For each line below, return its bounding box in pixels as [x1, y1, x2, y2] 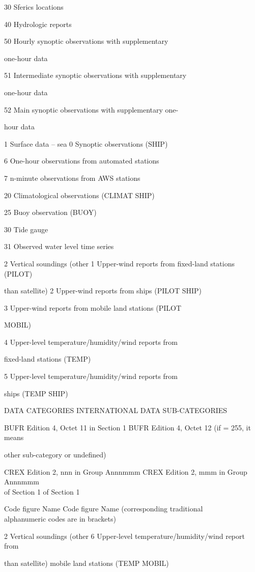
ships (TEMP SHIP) [4, 388, 68, 398]
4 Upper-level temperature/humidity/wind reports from [4, 336, 178, 347]
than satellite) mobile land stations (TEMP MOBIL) [4, 557, 169, 568]
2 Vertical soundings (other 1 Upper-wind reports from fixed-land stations [4, 258, 235, 268]
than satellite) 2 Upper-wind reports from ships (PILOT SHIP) [4, 285, 202, 296]
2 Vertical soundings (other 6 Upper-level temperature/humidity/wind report [4, 530, 245, 541]
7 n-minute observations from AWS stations [4, 172, 140, 183]
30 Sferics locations [4, 2, 64, 12]
